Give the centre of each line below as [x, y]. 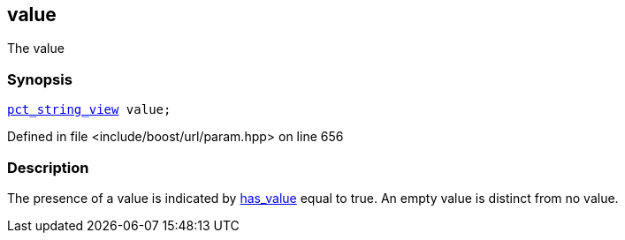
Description [48, 167]
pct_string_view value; [89, 110]
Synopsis [40, 79]
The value [36, 49]
